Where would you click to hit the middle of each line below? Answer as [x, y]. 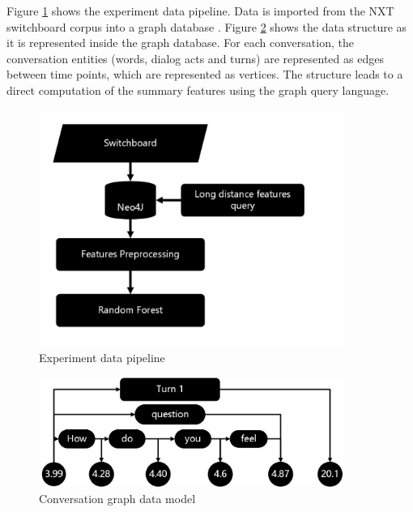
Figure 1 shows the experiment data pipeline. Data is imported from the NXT [200, 11]
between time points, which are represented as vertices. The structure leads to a [205, 74]
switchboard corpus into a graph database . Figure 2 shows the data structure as [207, 26]
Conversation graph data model [117, 498]
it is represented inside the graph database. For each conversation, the [180, 43]
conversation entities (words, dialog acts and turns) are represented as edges [195, 58]
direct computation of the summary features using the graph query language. [198, 90]
